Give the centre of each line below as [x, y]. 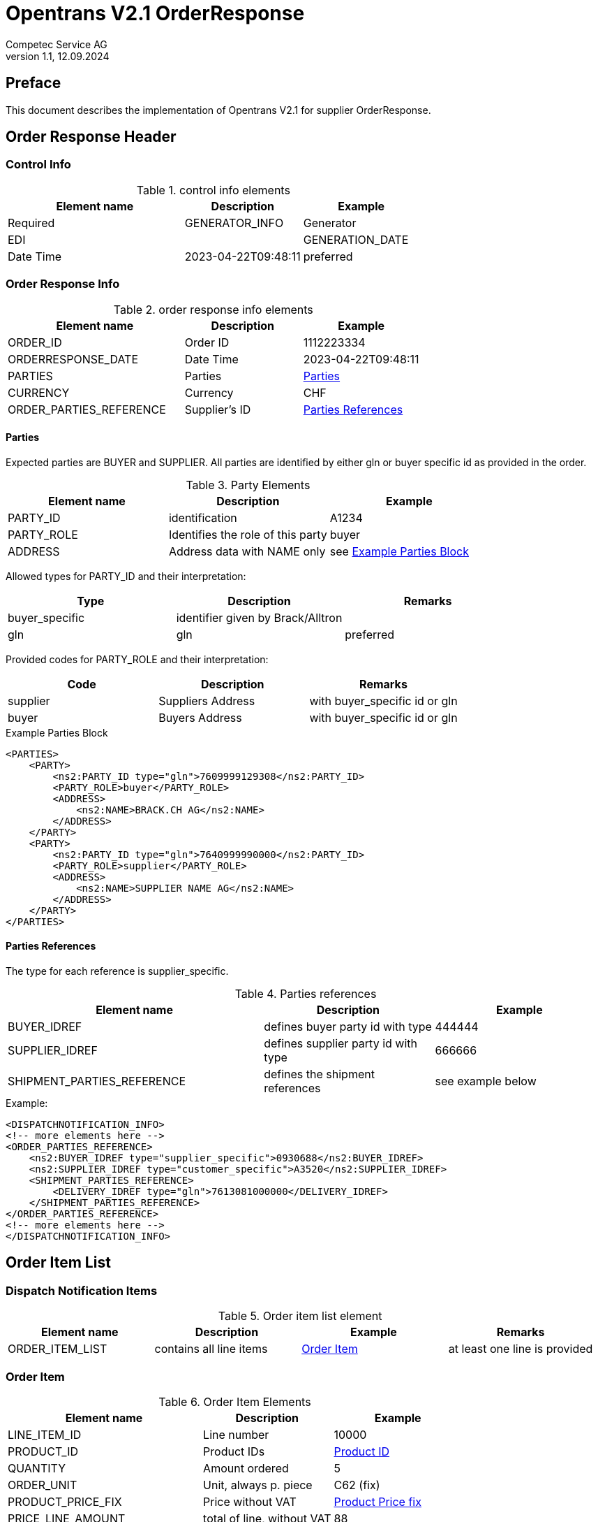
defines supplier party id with [341, 1043]
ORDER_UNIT [43, 1485]
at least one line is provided [521, 1349]
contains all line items [211, 1349]
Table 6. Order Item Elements [235, 1401]
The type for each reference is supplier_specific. [117, 971]
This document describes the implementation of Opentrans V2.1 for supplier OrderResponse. [218, 110]
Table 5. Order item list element [300, 1316]
